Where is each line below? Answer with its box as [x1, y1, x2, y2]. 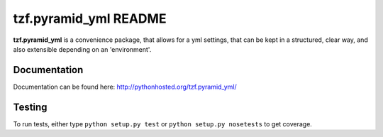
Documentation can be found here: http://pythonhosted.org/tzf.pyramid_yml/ [13, 82, 237, 91]
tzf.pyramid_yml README [13, 11, 167, 26]
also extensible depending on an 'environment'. [13, 45, 152, 53]
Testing [13, 101, 48, 113]
